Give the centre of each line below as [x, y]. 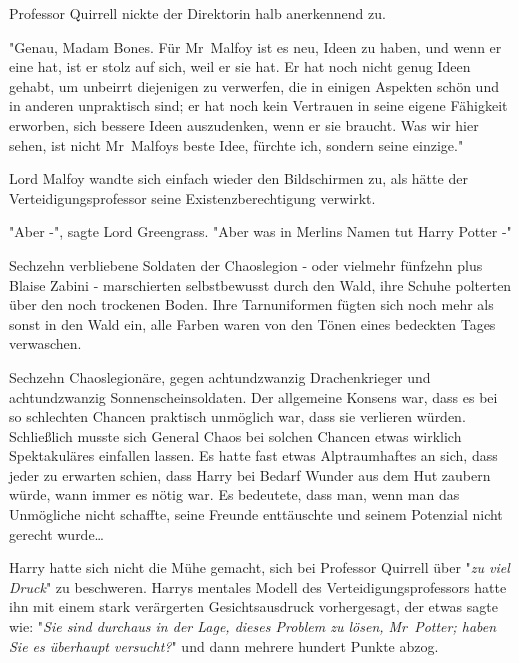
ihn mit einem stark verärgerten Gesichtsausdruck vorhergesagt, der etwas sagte [253, 606]
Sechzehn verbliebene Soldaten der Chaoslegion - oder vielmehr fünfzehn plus [246, 264]
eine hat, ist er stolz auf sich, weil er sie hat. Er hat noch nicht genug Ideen [240, 66]
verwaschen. [45, 343]
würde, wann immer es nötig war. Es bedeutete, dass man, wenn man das [234, 494]
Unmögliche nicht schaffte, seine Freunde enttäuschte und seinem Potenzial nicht [256, 514]
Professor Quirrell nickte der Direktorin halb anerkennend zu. [197, 13]
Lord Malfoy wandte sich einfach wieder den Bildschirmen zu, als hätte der [238, 178]
